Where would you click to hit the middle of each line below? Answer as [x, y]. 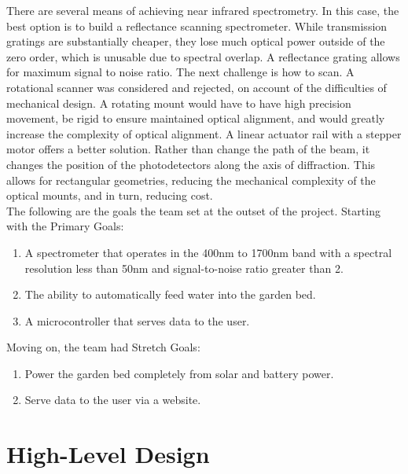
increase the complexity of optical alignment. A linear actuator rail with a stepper [204, 133]
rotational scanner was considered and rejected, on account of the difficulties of [197, 87]
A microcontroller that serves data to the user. [137, 320]
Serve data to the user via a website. [113, 400]
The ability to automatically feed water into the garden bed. [170, 294]
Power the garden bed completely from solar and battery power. [179, 373]
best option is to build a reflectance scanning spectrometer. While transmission [197, 26]
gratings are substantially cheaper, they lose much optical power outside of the [196, 41]
